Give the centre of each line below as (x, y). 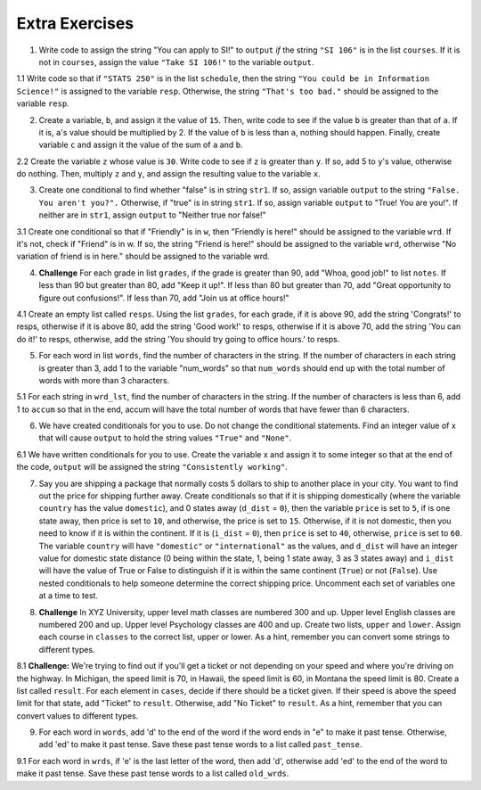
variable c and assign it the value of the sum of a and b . (141, 145)
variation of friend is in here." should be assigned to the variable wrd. (143, 256)
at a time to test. (68, 596)
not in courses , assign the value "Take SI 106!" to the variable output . (176, 62)
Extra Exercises (75, 23)
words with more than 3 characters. (104, 380)
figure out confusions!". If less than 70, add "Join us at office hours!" (164, 298)
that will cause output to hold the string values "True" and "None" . (165, 438)
